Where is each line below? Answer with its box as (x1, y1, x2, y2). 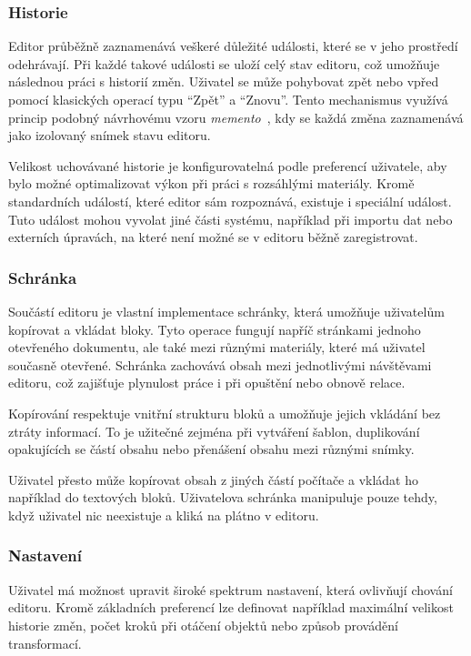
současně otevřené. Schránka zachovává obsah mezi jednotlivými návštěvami (8, 355, 432, 374)
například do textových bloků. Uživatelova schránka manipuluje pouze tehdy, (8, 488, 437, 507)
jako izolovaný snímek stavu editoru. (8, 126, 211, 145)
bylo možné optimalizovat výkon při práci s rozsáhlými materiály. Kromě (8, 174, 415, 193)
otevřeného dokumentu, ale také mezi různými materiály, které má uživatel (8, 338, 426, 357)
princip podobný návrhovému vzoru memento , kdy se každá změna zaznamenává (8, 107, 464, 126)
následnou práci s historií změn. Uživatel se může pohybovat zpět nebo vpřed (8, 72, 439, 91)
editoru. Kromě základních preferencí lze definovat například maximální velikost (8, 598, 454, 617)
